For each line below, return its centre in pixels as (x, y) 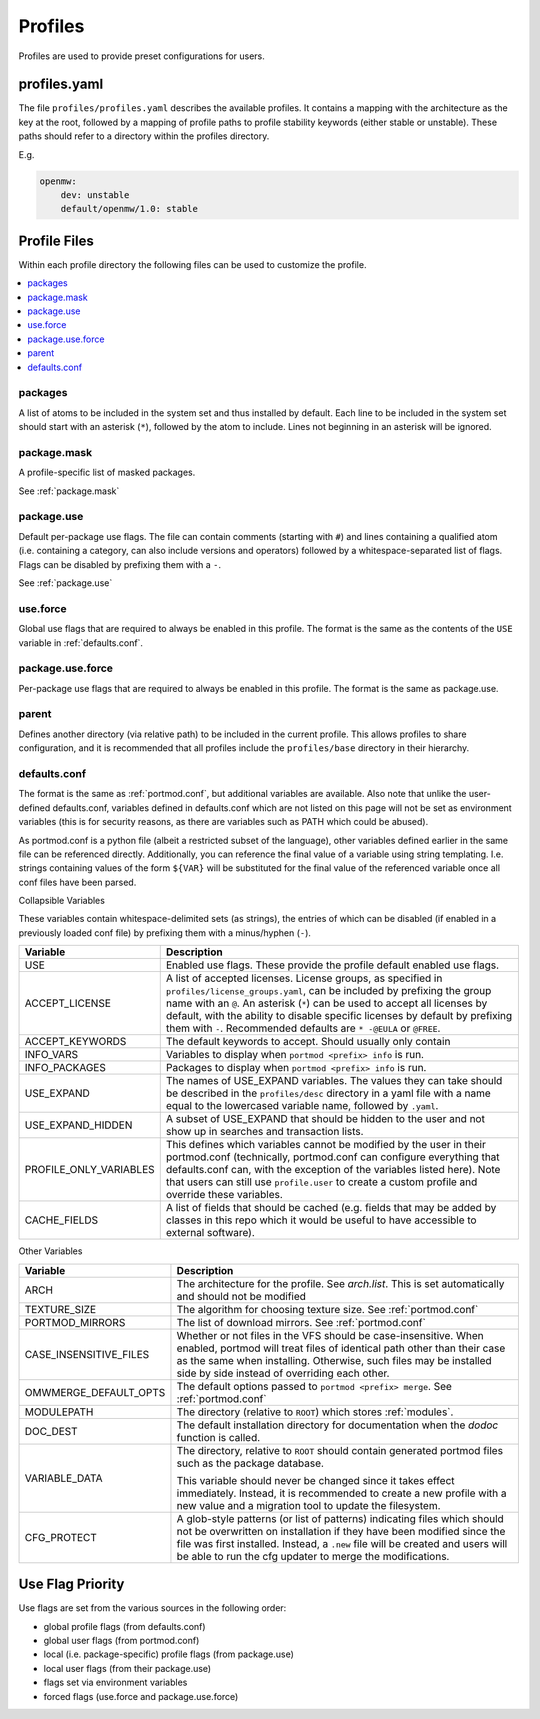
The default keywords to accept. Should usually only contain (308, 1042)
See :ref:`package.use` (65, 583)
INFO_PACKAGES (65, 1068)
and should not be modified (241, 1296)
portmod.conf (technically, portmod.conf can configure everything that (332, 1157)
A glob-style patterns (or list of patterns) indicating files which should (340, 1518)
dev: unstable (95, 195)
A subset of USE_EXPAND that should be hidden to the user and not (325, 1119)
